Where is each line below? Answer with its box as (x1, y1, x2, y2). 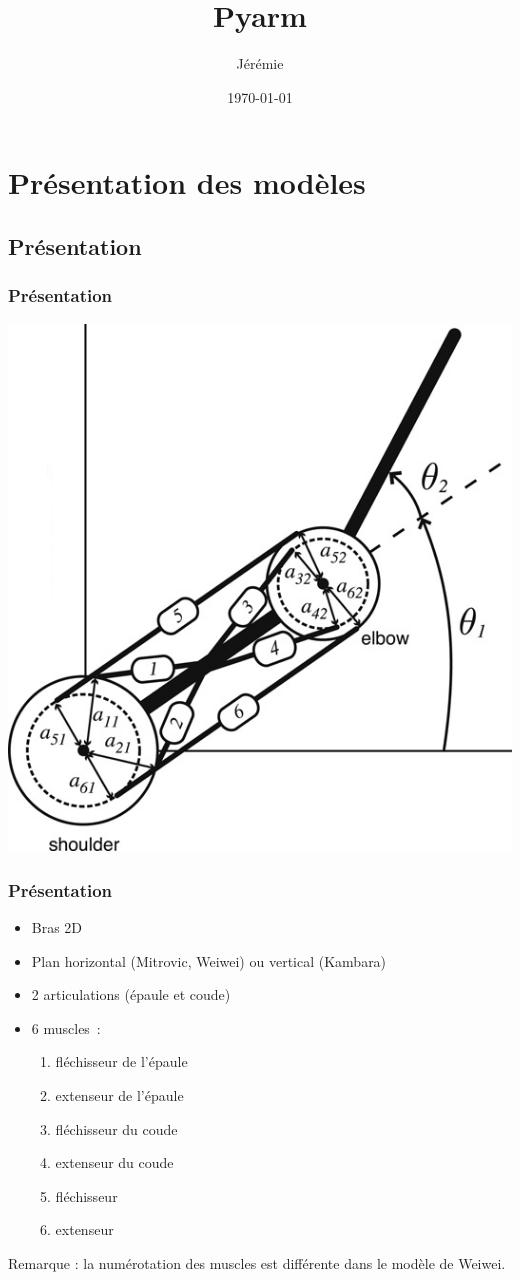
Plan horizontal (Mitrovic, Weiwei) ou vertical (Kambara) (31, 950, 387, 971)
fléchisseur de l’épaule (55, 1051, 188, 1072)
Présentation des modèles (8, 162, 366, 203)
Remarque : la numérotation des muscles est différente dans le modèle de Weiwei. (8, 1253, 506, 1274)
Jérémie (236, 53, 284, 74)
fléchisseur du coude (55, 1118, 178, 1139)
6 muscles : (31, 1017, 101, 1038)
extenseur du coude (55, 1152, 174, 1173)
